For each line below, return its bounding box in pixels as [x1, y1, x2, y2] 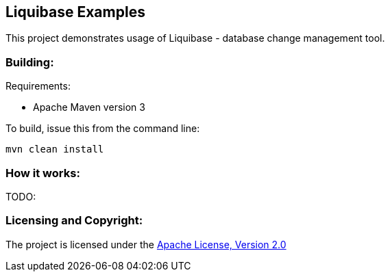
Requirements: [5, 80, 71, 92]
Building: [5, 55, 54, 69]
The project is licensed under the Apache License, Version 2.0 [5, 238, 287, 250]
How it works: [5, 166, 80, 180]
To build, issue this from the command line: [5, 122, 200, 135]
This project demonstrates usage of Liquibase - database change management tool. [5, 32, 385, 44]
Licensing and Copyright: [5, 213, 143, 228]
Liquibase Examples [5, 3, 145, 21]
